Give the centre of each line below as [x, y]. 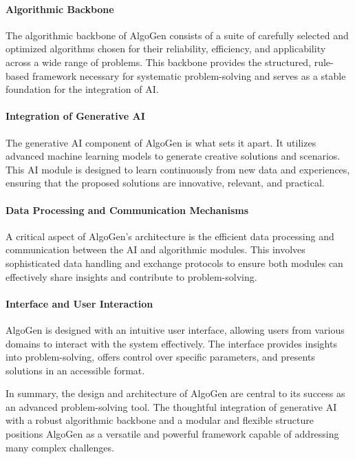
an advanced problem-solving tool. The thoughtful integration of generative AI [171, 406]
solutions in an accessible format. [75, 370]
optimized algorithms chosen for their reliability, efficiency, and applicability [166, 49]
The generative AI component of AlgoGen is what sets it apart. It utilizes [161, 142]
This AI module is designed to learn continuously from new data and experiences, [178, 169]
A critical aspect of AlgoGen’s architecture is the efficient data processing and [170, 236]
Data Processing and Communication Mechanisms [127, 210]
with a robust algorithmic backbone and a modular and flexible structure [160, 420]
